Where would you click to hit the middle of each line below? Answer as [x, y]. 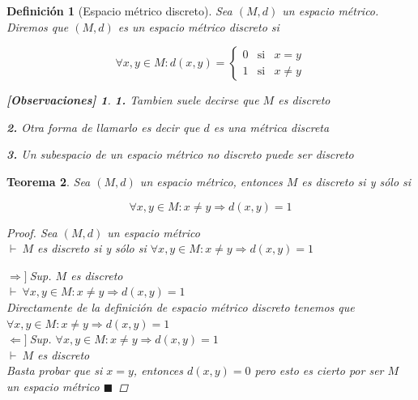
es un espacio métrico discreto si [198, 26]
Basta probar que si [55, 370]
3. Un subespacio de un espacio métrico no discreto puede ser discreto [180, 154]
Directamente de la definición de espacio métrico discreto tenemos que [181, 306]
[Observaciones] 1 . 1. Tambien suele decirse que [133, 100]
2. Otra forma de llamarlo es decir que [103, 127]
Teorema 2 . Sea [49, 181]
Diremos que [38, 26]
